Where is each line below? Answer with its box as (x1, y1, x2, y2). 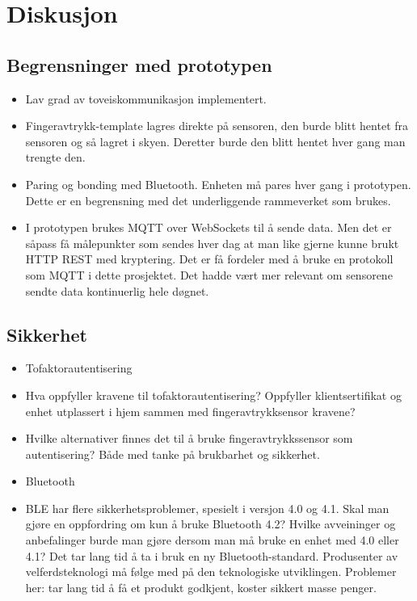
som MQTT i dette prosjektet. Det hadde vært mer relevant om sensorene (25, 266, 393, 283)
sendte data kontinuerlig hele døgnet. (25, 282, 209, 299)
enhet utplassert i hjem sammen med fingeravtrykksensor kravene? (25, 402, 356, 419)
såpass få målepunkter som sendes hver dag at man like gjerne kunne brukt (25, 234, 399, 251)
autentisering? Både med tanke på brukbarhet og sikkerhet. (25, 445, 320, 462)
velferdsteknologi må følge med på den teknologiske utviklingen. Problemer (25, 563, 397, 580)
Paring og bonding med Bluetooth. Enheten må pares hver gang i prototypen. (25, 175, 411, 192)
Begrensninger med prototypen (6, 52, 272, 77)
